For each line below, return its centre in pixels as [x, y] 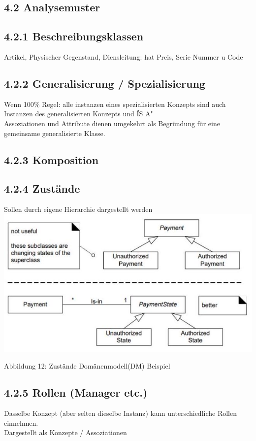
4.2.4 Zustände [42, 188]
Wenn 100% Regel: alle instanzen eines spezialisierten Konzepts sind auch [115, 104]
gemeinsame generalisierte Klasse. [55, 133]
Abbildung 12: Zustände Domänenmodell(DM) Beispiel [87, 366]
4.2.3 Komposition [51, 159]
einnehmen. [21, 423]
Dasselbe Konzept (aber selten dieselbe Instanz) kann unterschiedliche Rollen [121, 413]
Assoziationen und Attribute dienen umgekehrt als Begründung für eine [112, 123]
